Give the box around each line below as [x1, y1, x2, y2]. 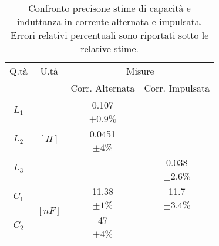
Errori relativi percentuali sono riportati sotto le [10, 28, 209, 42]
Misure [126, 64, 154, 77]
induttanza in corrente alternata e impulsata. [16, 15, 203, 28]
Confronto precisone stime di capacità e [28, 1, 191, 15]
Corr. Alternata [70, 81, 135, 95]
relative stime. [80, 42, 139, 55]
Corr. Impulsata [144, 81, 210, 95]
